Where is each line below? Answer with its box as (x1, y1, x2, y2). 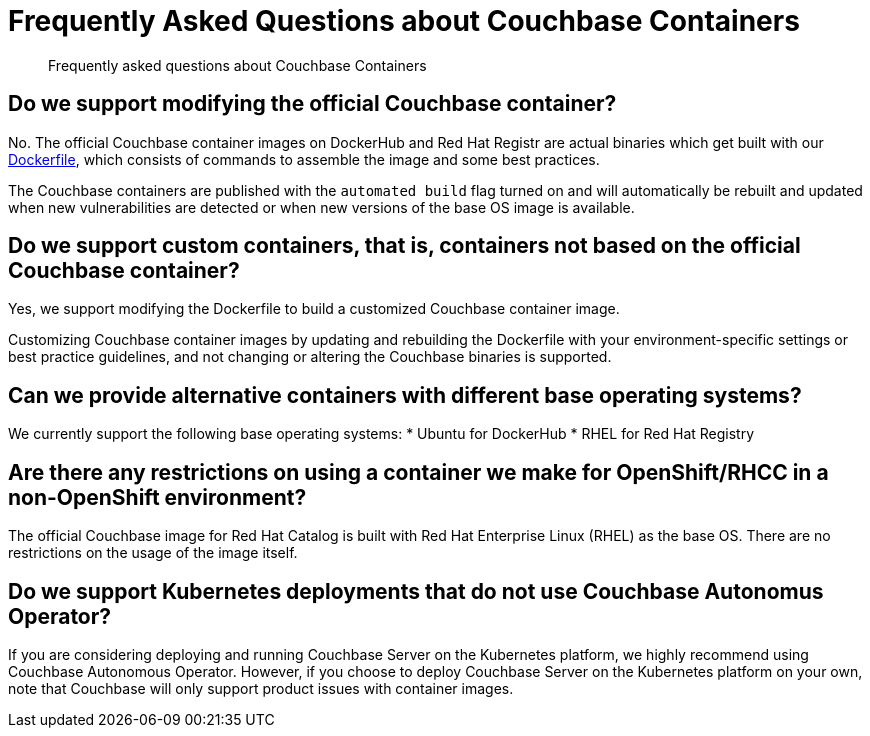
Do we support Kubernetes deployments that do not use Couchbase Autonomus (8, 578, 824, 604)
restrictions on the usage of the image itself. (8, 544, 298, 562)
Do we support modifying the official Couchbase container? (8, 91, 617, 117)
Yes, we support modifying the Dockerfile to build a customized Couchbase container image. (8, 300, 620, 318)
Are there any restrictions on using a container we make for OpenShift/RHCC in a (8, 459, 829, 485)
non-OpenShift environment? (8, 484, 307, 510)
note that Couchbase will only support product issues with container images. (8, 679, 514, 697)
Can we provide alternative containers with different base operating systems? (8, 382, 802, 408)
